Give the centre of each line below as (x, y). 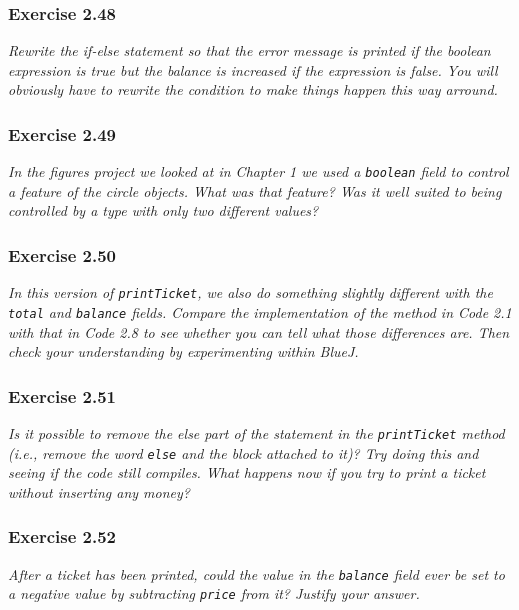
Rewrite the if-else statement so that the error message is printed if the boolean (249, 50)
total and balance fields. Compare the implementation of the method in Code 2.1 (260, 311)
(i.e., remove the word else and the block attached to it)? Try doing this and (243, 452)
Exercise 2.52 (62, 536)
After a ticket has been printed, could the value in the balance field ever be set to (256, 573)
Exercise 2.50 (62, 254)
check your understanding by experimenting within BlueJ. (183, 351)
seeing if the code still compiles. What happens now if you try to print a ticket (247, 472)
